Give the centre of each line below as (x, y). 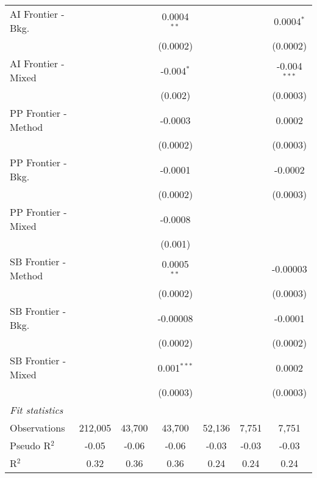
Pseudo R (30, 445)
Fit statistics (37, 410)
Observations (37, 428)
